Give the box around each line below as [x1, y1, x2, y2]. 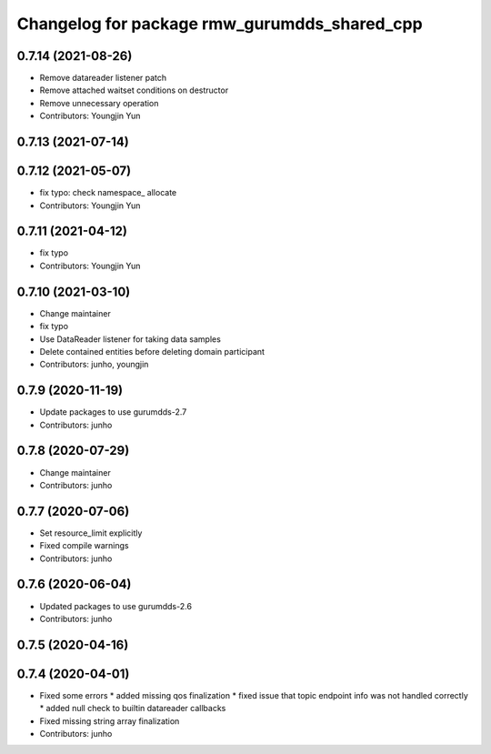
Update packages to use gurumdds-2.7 [39, 407, 187, 417]
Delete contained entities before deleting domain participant [39, 346, 266, 357]
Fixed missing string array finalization [39, 715, 180, 727]
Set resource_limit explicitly [39, 528, 143, 538]
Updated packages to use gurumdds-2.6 [39, 600, 193, 611]
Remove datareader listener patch [39, 73, 167, 84]
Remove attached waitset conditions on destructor [39, 85, 229, 96]
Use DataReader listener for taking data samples [39, 333, 222, 345]
